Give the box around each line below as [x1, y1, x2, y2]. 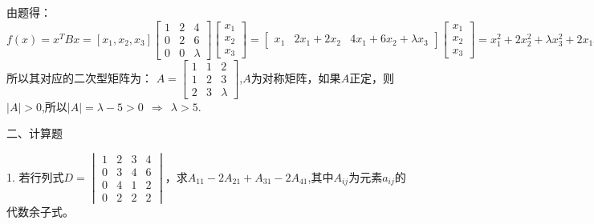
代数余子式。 [6, 203, 74, 220]
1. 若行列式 [6, 168, 64, 185]
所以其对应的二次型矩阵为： [6, 69, 153, 86]
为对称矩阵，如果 [250, 69, 341, 86]
